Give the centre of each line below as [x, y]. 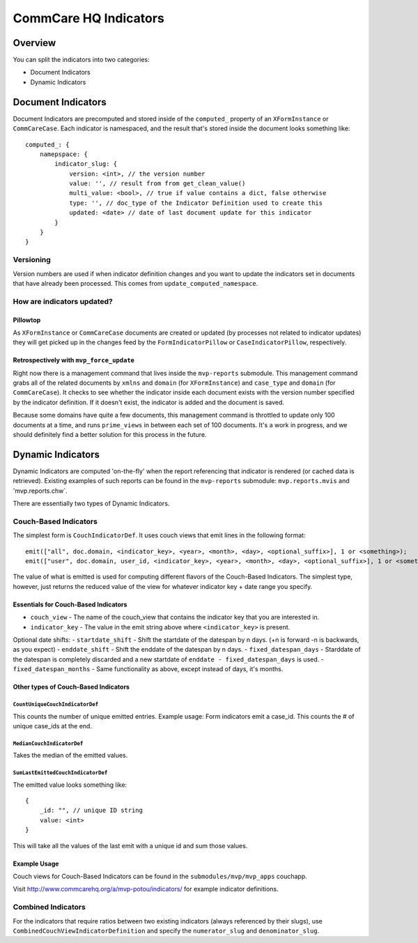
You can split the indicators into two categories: [81, 60]
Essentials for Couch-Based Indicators [70, 604]
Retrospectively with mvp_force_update [74, 360]
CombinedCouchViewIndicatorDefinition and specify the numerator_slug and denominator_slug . [166, 930]
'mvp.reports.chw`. [40, 491]
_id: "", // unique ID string [91, 811]
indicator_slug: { [86, 164]
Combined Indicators [49, 907]
